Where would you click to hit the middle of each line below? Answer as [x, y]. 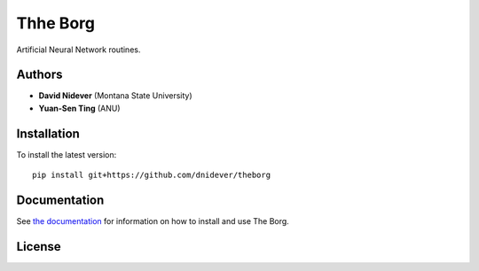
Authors [39, 75]
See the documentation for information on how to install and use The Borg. [153, 221]
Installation [48, 133]
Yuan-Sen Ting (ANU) [79, 108]
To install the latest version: [67, 154]
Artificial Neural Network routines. [79, 50]
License [39, 247]
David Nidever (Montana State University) [115, 96]
